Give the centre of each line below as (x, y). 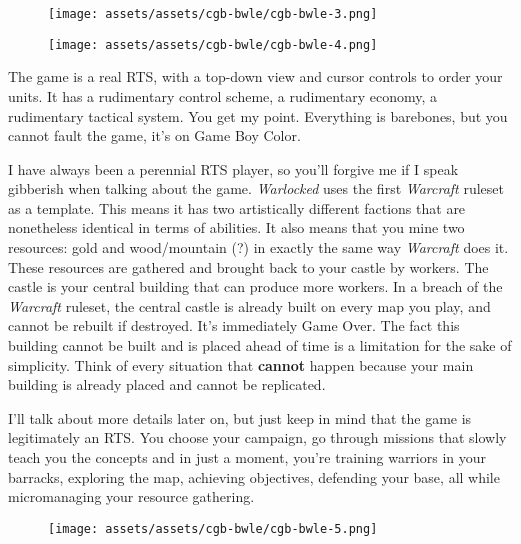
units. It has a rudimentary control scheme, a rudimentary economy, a (222, 95)
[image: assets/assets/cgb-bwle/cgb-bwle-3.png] (213, 14)
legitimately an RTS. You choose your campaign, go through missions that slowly (257, 437)
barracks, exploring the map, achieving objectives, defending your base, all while (254, 476)
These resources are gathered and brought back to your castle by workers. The (248, 266)
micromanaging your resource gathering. (131, 496)
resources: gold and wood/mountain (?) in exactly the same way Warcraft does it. (258, 247)
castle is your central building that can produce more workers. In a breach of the (255, 286)
